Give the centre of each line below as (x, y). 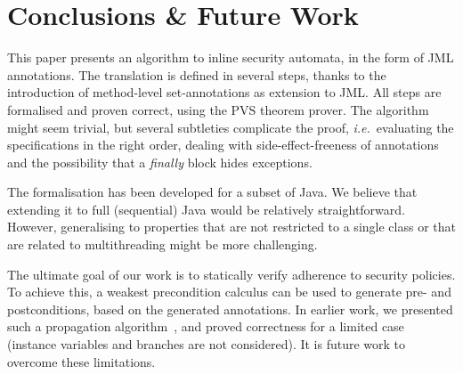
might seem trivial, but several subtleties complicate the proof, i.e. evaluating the (231, 127)
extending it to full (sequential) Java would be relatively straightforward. (206, 209)
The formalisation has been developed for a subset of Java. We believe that (212, 192)
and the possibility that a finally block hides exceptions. (160, 162)
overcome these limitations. (81, 361)
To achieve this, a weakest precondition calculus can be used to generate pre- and (229, 292)
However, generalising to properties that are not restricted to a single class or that (231, 227)
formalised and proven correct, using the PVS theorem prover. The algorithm (218, 109)
